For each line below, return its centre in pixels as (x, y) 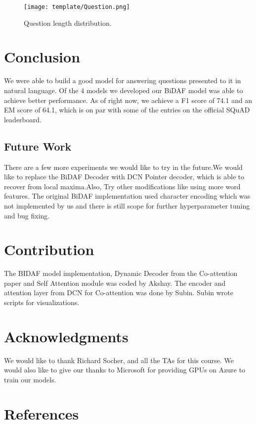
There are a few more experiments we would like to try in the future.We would (123, 167)
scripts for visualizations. (42, 302)
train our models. (30, 379)
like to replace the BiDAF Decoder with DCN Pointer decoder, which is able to (124, 177)
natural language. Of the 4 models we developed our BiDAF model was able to (124, 90)
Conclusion (42, 57)
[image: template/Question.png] (77, 7)
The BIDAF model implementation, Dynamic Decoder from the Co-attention (121, 273)
